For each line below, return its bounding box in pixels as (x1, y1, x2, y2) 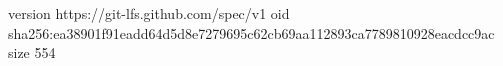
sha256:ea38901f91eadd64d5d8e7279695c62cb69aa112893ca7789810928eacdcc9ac (8, 22, 495, 43)
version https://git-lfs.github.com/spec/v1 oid (8, 3, 290, 23)
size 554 (8, 42, 56, 63)
